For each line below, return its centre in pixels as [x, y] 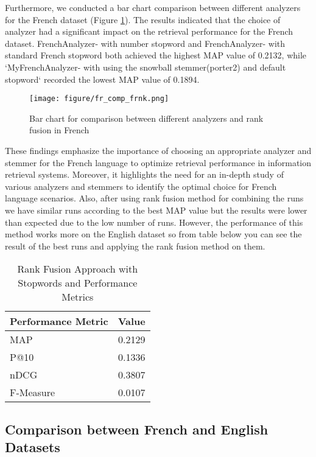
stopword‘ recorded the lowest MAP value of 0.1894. [102, 79]
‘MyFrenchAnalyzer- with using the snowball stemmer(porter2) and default [146, 67]
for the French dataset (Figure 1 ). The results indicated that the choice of [143, 19]
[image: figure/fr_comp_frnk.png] [99, 99]
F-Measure [33, 392]
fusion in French [59, 130]
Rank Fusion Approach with [78, 269]
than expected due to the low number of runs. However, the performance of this [154, 222]
